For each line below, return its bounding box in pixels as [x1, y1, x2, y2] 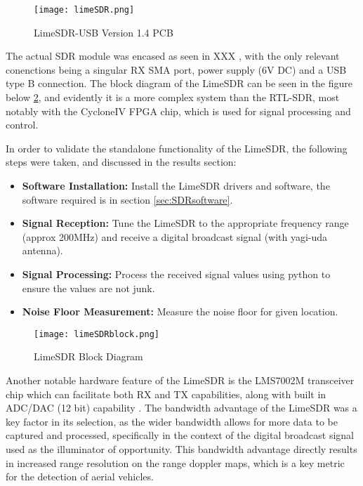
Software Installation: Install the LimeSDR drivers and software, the [22, 178, 330, 192]
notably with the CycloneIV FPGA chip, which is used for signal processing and [6, 103, 351, 118]
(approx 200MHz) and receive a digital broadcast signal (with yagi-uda [22, 229, 328, 244]
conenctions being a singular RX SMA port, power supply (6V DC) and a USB [6, 62, 347, 77]
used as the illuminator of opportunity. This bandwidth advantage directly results [6, 441, 357, 456]
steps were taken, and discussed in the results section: [6, 155, 237, 169]
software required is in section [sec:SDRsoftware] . [22, 192, 233, 206]
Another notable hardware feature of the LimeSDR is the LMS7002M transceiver [6, 373, 355, 387]
